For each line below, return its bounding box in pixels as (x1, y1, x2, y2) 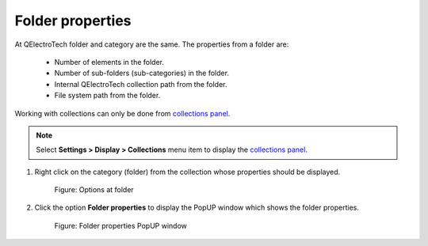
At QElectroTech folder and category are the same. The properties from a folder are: (14, 40, 289, 49)
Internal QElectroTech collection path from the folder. (54, 79, 227, 89)
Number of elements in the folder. (54, 57, 165, 66)
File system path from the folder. (54, 91, 161, 100)
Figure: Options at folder (54, 185, 134, 195)
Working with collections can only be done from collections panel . (14, 108, 231, 118)
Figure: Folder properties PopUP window (54, 221, 188, 230)
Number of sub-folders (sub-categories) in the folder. (54, 68, 230, 78)
